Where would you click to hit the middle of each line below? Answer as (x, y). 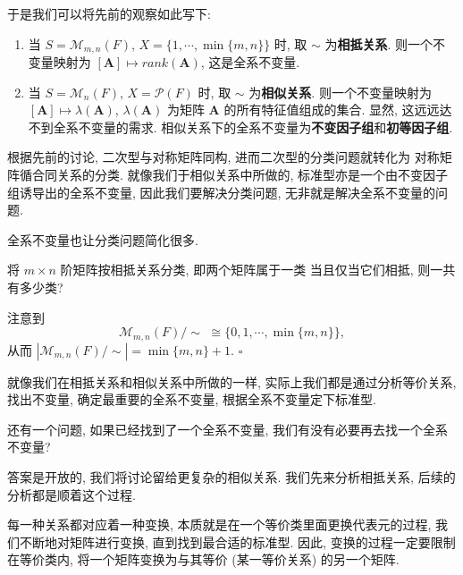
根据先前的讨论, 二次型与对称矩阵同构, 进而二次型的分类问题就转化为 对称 (223, 157)
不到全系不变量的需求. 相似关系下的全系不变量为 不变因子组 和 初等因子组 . (240, 127)
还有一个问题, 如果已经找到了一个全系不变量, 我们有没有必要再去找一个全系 (228, 429)
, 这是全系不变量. (250, 62)
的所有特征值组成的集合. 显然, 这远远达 (338, 110)
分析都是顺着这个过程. (72, 494)
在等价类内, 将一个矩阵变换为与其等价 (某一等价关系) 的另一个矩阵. (203, 559)
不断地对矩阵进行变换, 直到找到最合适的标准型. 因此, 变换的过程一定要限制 (237, 541)
